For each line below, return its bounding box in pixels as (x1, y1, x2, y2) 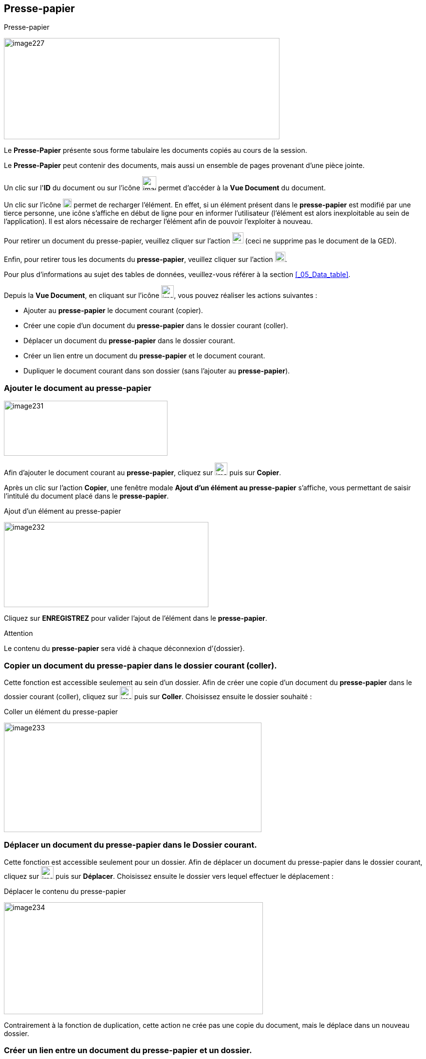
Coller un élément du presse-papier (4, 707, 118, 716)
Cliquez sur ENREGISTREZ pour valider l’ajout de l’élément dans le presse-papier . (4, 614, 267, 623)
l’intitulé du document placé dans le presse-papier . (4, 492, 169, 501)
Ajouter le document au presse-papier (4, 383, 151, 393)
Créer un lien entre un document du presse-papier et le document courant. (23, 352, 265, 360)
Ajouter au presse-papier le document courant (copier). (23, 306, 203, 315)
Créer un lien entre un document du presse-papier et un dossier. (4, 1045, 252, 1056)
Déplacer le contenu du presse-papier (4, 887, 126, 895)
